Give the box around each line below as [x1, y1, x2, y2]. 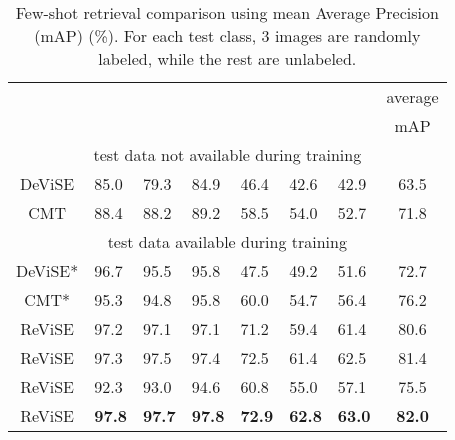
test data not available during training [93, 143, 362, 166]
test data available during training [107, 230, 347, 253]
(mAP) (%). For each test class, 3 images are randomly [34, 24, 421, 47]
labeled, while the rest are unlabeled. [98, 47, 357, 70]
